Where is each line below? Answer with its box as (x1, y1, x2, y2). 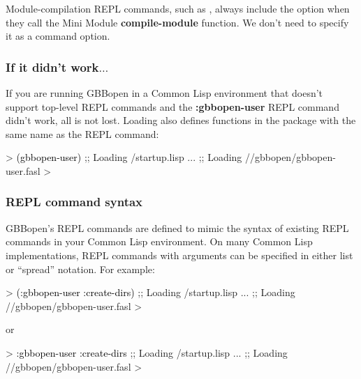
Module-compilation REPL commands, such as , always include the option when (6, 1, 350, 15)
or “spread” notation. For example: (6, 261, 155, 276)
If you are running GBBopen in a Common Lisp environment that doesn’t (6, 86, 323, 100)
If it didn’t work (6, 58, 99, 75)
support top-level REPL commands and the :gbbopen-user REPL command (6, 99, 339, 114)
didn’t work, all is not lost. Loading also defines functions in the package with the (6, 113, 356, 127)
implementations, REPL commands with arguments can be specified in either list (6, 247, 353, 262)
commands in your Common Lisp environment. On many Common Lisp (6, 234, 313, 249)
